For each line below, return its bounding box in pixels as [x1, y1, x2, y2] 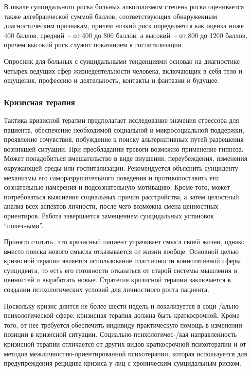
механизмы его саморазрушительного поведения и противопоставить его [4, 172, 219, 182]
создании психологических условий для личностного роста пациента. [4, 284, 209, 294]
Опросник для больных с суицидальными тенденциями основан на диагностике [4, 56, 240, 66]
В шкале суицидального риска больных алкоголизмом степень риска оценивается [4, 1, 244, 11]
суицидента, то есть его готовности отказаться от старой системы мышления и [4, 265, 237, 275]
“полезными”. [4, 220, 44, 230]
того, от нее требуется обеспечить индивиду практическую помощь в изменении [4, 319, 242, 330]
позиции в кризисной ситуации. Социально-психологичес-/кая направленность [4, 329, 237, 339]
